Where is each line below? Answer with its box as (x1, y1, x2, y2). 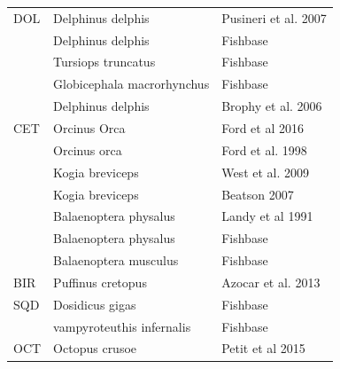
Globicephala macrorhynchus (53, 75, 210, 93)
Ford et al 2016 (221, 118, 304, 137)
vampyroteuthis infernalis (53, 317, 191, 335)
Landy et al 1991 (221, 207, 313, 225)
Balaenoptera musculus (53, 251, 179, 270)
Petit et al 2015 (221, 339, 305, 357)
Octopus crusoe (53, 339, 137, 357)
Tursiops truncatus (53, 52, 156, 71)
